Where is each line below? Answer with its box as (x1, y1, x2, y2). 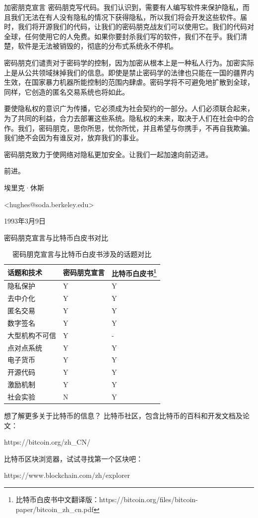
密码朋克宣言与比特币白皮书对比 (4, 232, 108, 242)
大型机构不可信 (7, 330, 56, 340)
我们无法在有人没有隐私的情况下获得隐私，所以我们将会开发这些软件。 (10, 11, 240, 22)
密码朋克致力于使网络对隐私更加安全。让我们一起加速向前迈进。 (4, 149, 212, 159)
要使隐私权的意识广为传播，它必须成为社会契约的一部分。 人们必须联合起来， (4, 103, 254, 114)
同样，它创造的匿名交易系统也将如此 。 (4, 86, 129, 97)
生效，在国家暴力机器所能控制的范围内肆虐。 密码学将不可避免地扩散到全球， (4, 77, 254, 87)
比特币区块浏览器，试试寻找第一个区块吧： (4, 453, 143, 463)
